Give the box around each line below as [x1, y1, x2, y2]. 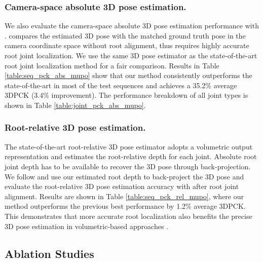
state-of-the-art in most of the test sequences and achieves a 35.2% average [5, 80, 237, 90]
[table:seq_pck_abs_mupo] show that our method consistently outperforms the [5, 70, 252, 81]
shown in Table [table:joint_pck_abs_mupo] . [5, 99, 146, 110]
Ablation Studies [5, 245, 94, 261]
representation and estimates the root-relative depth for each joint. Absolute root [5, 151, 257, 162]
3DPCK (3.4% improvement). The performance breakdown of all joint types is [5, 90, 248, 100]
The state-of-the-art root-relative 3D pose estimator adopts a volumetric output [5, 141, 253, 152]
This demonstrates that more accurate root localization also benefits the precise [5, 210, 252, 221]
